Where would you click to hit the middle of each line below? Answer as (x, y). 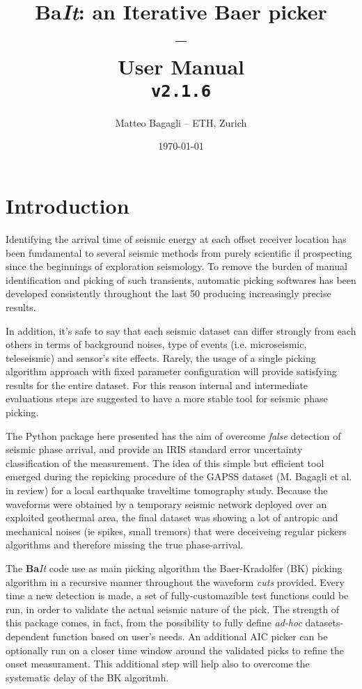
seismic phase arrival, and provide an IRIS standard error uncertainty (154, 449)
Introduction (68, 205)
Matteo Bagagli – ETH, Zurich (181, 122)
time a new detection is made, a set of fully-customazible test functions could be (177, 595)
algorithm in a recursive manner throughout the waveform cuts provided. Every (175, 581)
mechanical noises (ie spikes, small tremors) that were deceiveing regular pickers (176, 531)
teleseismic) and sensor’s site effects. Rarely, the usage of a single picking (161, 357)
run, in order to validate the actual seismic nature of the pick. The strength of (173, 609)
